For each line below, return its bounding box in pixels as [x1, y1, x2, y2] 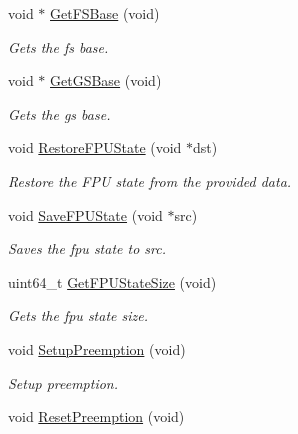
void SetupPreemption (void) [8, 338, 186, 359]
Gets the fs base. [8, 36, 109, 57]
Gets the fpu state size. [8, 305, 149, 326]
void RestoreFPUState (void [8, 137, 182, 158]
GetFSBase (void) [50, 3, 160, 23]
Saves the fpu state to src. [8, 238, 166, 259]
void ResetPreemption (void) [8, 406, 185, 427]
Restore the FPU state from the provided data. [8, 170, 292, 191]
